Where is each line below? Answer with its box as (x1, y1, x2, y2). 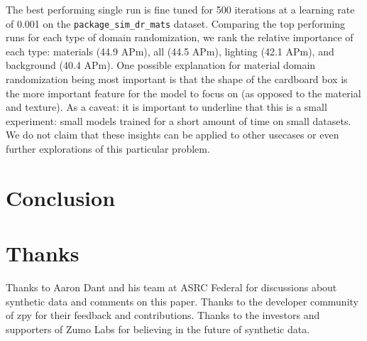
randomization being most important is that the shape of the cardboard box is (6, 72, 348, 87)
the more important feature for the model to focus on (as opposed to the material (6, 85, 361, 100)
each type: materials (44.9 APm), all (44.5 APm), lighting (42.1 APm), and (6, 43, 334, 58)
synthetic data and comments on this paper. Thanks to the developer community (6, 293, 358, 308)
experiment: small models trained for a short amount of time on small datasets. (6, 113, 351, 128)
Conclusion (6, 183, 116, 212)
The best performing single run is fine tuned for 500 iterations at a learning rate (6, 2, 355, 16)
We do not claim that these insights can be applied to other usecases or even (6, 127, 339, 142)
